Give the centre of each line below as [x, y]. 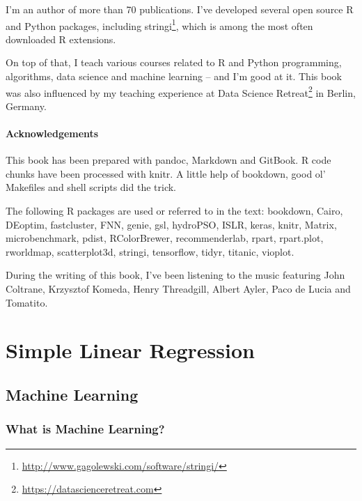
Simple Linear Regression [130, 350]
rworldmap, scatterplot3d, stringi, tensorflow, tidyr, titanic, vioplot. [150, 251]
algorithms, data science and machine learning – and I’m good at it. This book [174, 76]
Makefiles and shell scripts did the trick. [91, 187]
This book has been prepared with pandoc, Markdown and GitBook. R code [168, 160]
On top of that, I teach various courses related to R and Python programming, [174, 62]
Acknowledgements [52, 133]
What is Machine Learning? [85, 429]
